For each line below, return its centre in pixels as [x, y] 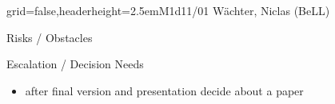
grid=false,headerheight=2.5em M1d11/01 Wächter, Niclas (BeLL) [168, 10]
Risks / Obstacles [50, 37]
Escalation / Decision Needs [75, 64]
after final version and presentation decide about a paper [164, 90]
